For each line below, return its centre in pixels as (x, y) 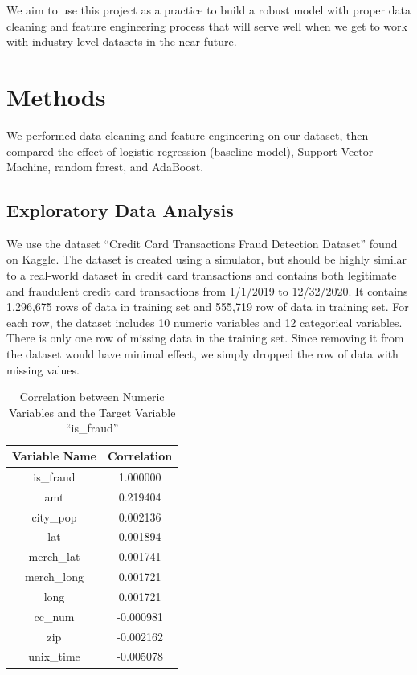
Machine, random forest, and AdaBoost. (105, 167)
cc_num (54, 616)
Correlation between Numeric (92, 397)
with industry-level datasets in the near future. (122, 41)
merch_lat (54, 556)
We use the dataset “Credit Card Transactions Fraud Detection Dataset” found (202, 243)
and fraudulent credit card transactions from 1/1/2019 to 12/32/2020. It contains (207, 290)
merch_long (54, 577)
